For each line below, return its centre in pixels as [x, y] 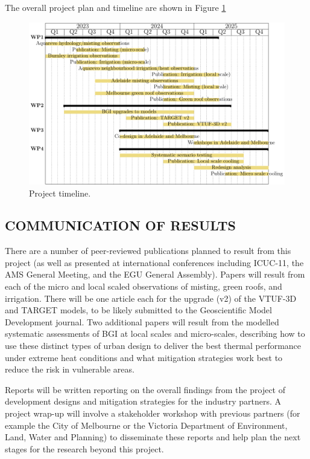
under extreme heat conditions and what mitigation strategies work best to [144, 357]
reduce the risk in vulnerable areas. [70, 369]
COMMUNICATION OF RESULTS [120, 225]
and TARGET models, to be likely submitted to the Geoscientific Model [138, 310]
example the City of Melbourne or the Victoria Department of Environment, [146, 425]
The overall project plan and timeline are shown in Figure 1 [115, 7]
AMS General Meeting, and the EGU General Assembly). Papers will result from [155, 274]
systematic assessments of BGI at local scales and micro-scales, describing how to [155, 334]
